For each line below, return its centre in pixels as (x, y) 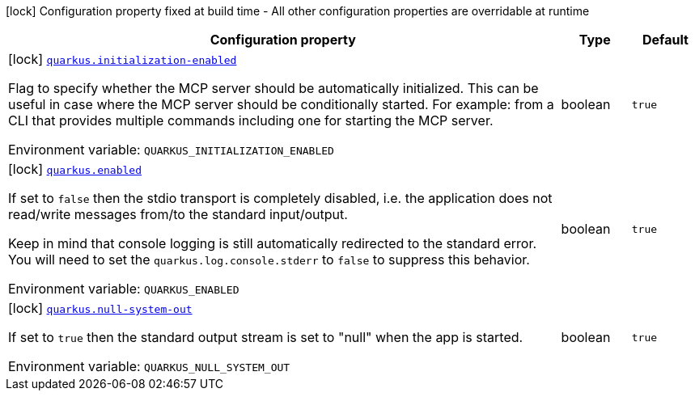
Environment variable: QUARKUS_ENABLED (124, 289)
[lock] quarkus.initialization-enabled (123, 59)
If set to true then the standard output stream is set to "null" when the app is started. (266, 337)
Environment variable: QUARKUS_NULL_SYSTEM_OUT (149, 366)
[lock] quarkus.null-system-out (100, 308)
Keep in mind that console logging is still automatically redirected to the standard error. (273, 243)
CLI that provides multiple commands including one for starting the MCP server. (251, 120)
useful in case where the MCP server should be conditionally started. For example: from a (281, 104)
